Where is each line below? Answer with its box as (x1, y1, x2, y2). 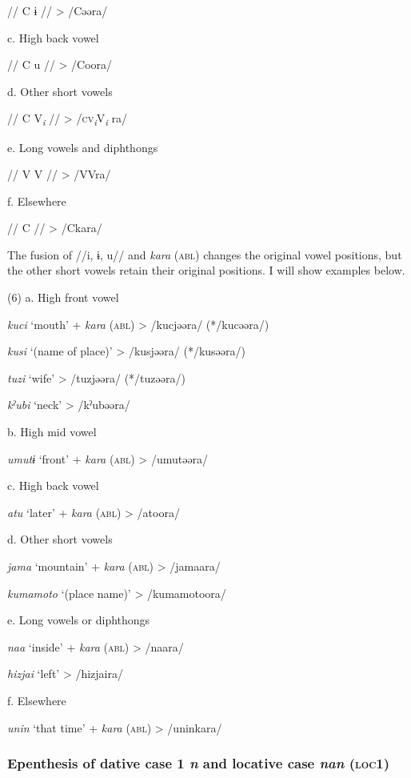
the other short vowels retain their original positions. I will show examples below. (7, 262, 405, 279)
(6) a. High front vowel (7, 289, 119, 306)
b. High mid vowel (7, 423, 97, 440)
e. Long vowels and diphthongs (7, 138, 158, 155)
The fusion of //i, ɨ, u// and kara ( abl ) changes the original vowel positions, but (7, 246, 402, 263)
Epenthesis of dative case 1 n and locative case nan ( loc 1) (7, 753, 390, 773)
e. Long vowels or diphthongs (7, 612, 150, 628)
